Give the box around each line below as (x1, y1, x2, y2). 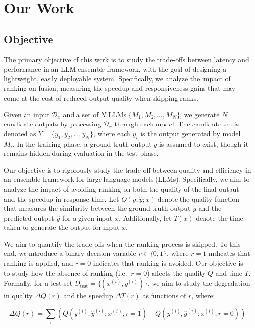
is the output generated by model (140, 128, 241, 138)
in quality (4, 290, 33, 301)
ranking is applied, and (4, 258, 73, 268)
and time (215, 267, 242, 278)
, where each (93, 128, 130, 138)
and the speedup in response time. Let (4, 193, 119, 203)
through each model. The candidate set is (114, 119, 239, 129)
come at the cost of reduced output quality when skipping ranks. (4, 92, 199, 102)
